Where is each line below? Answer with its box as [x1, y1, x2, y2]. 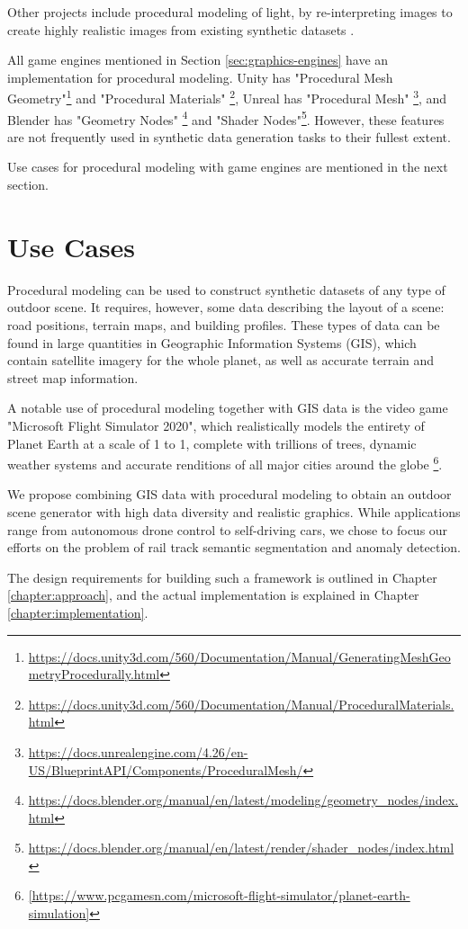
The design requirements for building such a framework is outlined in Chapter [7, 567, 437, 586]
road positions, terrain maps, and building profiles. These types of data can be [7, 315, 440, 334]
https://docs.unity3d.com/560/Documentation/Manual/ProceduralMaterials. [28, 694, 454, 713]
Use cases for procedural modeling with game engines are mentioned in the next [7, 157, 448, 176]
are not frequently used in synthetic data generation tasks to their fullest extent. [7, 127, 451, 146]
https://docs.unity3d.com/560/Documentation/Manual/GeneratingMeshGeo [28, 647, 451, 665]
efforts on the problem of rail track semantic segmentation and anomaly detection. [7, 538, 461, 557]
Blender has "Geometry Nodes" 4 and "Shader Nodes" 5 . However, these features [7, 107, 445, 129]
